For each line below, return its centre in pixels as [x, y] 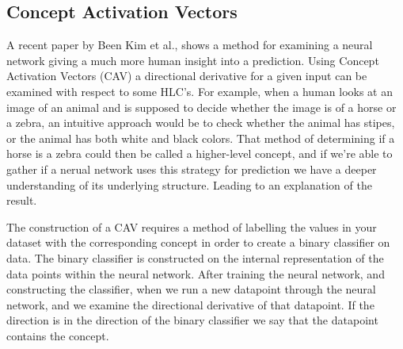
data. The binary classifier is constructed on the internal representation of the [195, 257]
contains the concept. [58, 335]
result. [22, 200]
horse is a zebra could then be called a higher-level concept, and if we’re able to [200, 153]
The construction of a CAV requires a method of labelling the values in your [192, 226]
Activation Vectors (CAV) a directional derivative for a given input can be [187, 76]
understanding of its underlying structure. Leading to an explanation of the [189, 184]
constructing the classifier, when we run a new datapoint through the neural [191, 289]
